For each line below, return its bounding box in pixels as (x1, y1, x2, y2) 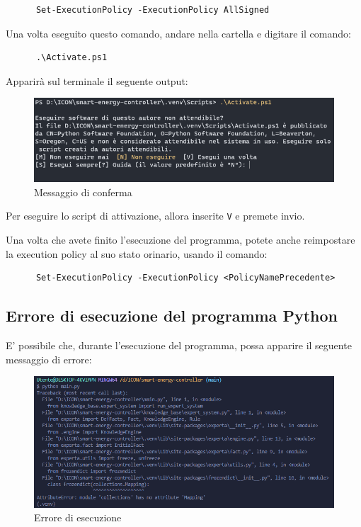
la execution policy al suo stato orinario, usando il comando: (6, 246, 268, 261)
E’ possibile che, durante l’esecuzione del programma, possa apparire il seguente (6, 338, 352, 353)
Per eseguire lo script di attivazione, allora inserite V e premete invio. (6, 208, 305, 223)
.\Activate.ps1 (35, 52, 108, 63)
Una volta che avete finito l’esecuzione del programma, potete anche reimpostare (6, 232, 355, 247)
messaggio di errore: (6, 351, 92, 366)
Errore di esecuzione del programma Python (6, 305, 338, 327)
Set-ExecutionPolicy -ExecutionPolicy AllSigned (35, 5, 270, 15)
